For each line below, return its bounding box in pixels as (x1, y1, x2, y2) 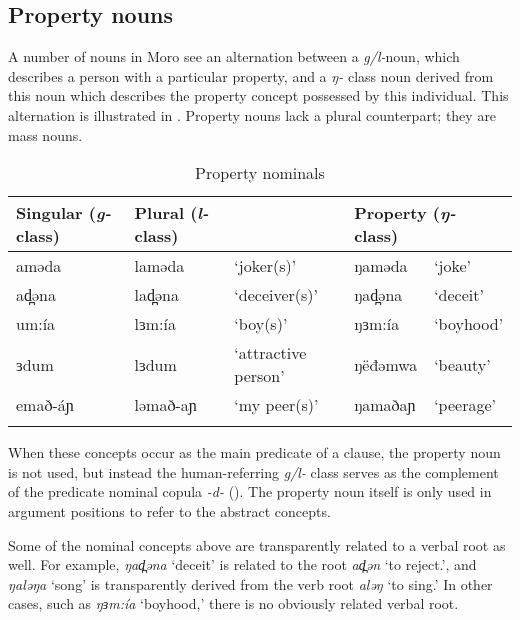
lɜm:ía (134, 312, 176, 336)
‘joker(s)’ (234, 254, 297, 278)
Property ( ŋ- (354, 201, 456, 225)
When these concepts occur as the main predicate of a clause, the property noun (8, 442, 501, 463)
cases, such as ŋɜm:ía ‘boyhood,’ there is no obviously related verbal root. (8, 593, 459, 614)
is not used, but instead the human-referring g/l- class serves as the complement (8, 461, 499, 482)
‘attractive (234, 341, 307, 365)
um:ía (16, 312, 56, 336)
